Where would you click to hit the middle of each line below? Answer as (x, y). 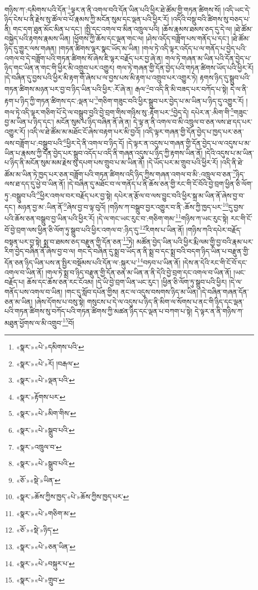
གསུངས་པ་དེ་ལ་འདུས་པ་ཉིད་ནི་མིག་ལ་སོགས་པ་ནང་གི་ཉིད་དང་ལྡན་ (166, 301)
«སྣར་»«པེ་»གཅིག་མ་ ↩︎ (46, 513)
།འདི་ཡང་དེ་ (237, 9)
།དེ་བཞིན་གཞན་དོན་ (225, 291)
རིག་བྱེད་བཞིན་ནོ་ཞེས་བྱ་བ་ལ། (40, 251)
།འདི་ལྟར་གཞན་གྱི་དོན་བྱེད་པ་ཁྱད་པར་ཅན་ (193, 131)
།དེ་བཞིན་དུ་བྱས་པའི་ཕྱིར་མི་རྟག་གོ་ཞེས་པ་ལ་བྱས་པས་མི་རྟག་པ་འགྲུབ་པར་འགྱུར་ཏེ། (101, 77)
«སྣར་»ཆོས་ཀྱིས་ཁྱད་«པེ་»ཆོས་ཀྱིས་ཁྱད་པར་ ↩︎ (73, 497)
